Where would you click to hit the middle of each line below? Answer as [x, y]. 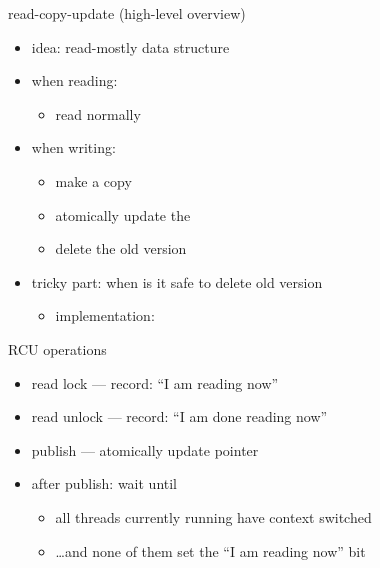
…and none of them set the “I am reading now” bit [210, 550]
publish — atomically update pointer [145, 449]
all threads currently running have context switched [213, 516]
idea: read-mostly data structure [130, 46]
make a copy [93, 180]
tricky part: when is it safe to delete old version [177, 281]
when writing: [73, 147]
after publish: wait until [104, 483]
